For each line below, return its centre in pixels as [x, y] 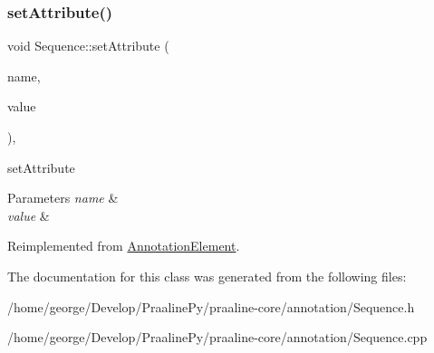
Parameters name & [63, 198]
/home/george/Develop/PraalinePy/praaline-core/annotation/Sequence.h [211, 306]
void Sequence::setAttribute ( [88, 46]
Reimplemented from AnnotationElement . [124, 246]
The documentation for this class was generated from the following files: [207, 276]
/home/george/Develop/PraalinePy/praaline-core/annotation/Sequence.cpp [217, 337]
